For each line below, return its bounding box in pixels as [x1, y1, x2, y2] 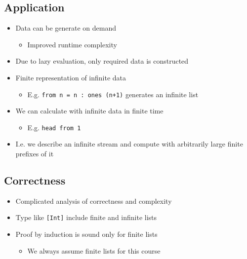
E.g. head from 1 [27, 122, 81, 132]
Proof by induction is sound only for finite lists [15, 229, 158, 239]
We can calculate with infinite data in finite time [15, 106, 164, 116]
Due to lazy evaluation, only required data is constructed [15, 56, 189, 66]
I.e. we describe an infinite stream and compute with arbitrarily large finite [15, 139, 243, 149]
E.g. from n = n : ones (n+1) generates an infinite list [27, 89, 199, 99]
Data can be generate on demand [15, 23, 117, 33]
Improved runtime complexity [27, 39, 117, 49]
